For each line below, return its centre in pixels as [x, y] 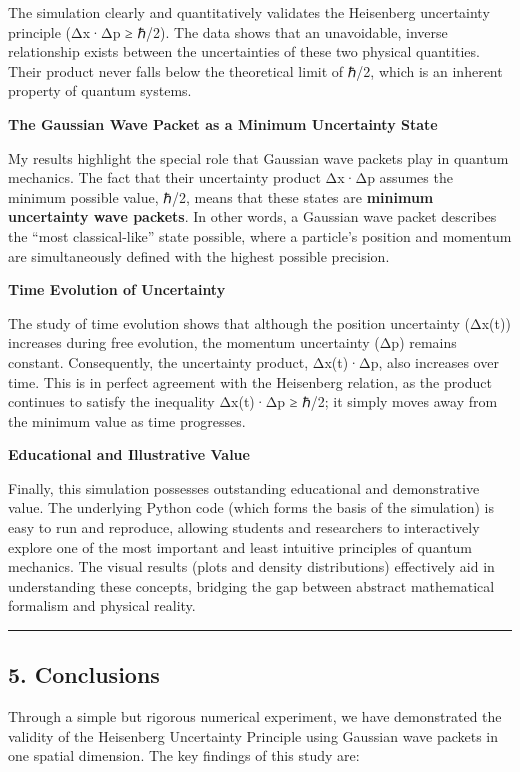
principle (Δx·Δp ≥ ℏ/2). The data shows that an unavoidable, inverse [228, 31]
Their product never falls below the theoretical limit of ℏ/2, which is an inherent [255, 70]
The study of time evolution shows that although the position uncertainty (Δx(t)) [259, 322]
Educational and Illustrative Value [129, 454]
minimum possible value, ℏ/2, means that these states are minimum [221, 196]
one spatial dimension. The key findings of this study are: [184, 755]
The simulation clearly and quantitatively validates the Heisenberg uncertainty [249, 12]
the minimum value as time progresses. [127, 420]
